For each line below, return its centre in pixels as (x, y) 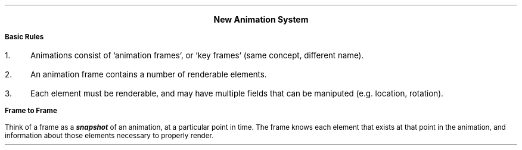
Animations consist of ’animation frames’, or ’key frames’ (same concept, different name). (197, 55)
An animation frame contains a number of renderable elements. (148, 74)
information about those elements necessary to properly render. (109, 136)
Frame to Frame (31, 111)
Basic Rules (24, 37)
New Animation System (261, 19)
